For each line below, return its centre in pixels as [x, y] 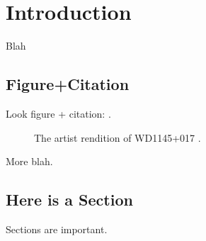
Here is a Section [69, 200]
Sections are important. [57, 229]
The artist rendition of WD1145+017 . [118, 137]
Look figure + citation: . [58, 113]
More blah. [29, 161]
